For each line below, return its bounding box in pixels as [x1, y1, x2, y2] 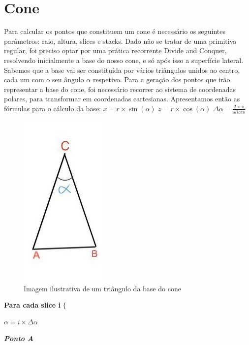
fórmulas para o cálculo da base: [4, 103, 101, 113]
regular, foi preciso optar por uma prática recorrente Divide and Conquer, [4, 45, 227, 56]
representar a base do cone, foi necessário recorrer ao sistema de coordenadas [4, 84, 236, 94]
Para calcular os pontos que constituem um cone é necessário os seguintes [4, 26, 226, 36]
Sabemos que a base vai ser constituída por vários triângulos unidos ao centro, [4, 64, 240, 75]
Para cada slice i [4, 300, 61, 310]
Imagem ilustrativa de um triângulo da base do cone [24, 283, 181, 293]
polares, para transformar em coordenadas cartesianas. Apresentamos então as [4, 94, 240, 104]
